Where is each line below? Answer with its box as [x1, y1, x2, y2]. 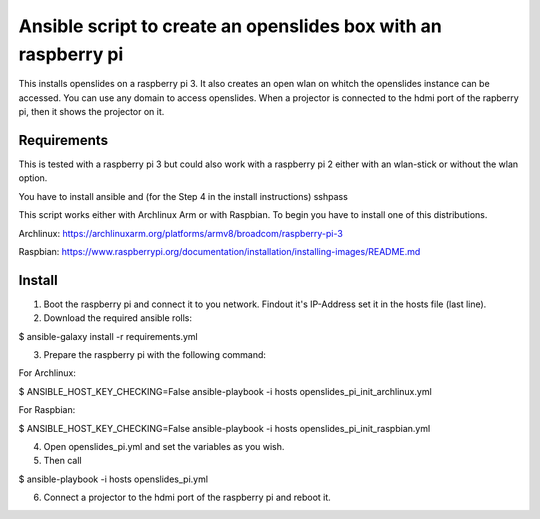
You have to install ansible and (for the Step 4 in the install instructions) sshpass [18, 190, 349, 202]
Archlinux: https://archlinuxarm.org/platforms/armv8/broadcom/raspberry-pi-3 [18, 227, 344, 239]
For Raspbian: [18, 404, 76, 416]
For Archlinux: [18, 367, 77, 379]
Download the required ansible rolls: [43, 312, 192, 324]
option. [18, 172, 48, 184]
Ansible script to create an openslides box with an [18, 15, 442, 37]
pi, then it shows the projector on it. [18, 106, 165, 118]
